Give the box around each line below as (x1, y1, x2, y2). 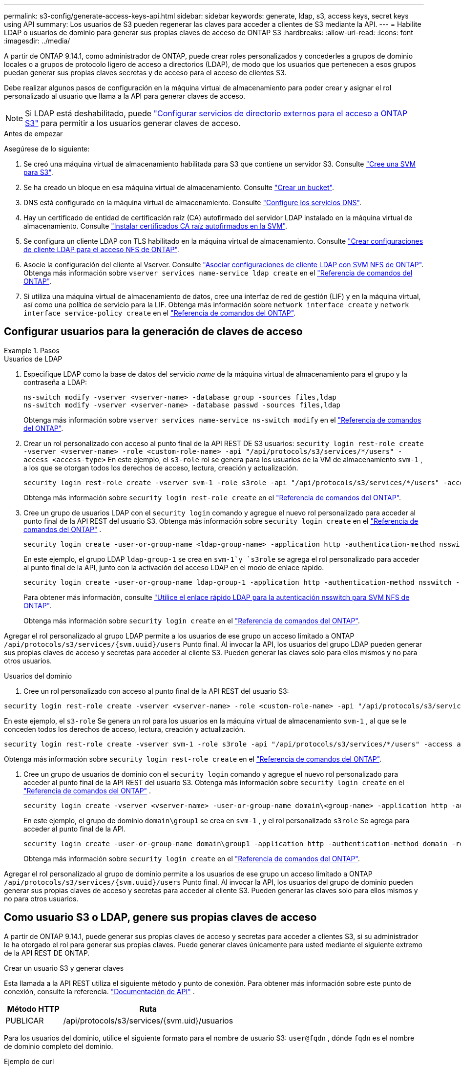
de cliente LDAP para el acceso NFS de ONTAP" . (23, 245, 179, 254)
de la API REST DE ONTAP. (4, 948, 90, 957)
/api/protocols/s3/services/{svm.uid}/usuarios (63, 1015, 233, 1025)
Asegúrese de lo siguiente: (4, 145, 90, 153)
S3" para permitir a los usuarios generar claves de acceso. (25, 118, 241, 128)
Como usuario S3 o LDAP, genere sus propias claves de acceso (4, 911, 317, 924)
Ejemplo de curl (4, 1057, 54, 1066)
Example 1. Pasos (4, 346, 60, 355)
